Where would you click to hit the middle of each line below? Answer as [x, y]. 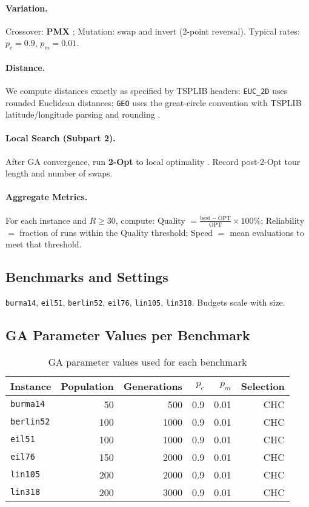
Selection [263, 386]
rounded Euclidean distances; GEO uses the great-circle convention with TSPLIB [154, 102]
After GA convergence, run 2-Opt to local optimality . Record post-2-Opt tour [153, 161]
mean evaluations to [267, 232]
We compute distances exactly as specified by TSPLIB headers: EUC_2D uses [147, 90]
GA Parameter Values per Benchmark [128, 335]
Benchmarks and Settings [87, 277]
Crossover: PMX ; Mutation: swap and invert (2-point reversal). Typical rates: [153, 31]
